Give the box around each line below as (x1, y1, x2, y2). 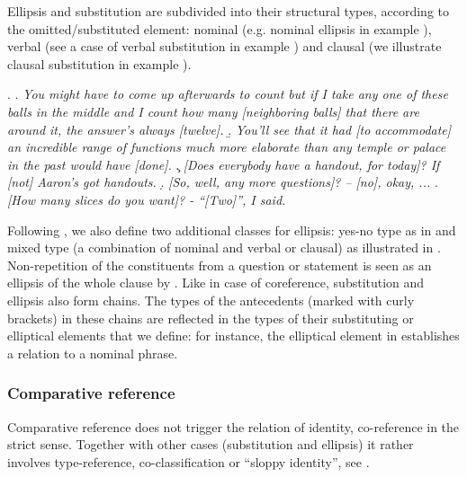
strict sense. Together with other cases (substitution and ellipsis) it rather (7, 435, 414, 454)
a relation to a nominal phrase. (7, 343, 178, 362)
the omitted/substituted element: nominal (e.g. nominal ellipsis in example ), (7, 19, 432, 38)
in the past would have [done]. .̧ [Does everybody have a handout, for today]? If (7, 155, 440, 173)
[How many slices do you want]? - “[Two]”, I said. (7, 190, 286, 208)
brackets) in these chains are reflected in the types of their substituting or (7, 308, 414, 327)
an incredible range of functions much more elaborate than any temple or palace (7, 137, 446, 156)
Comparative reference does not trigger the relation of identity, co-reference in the (7, 417, 460, 436)
